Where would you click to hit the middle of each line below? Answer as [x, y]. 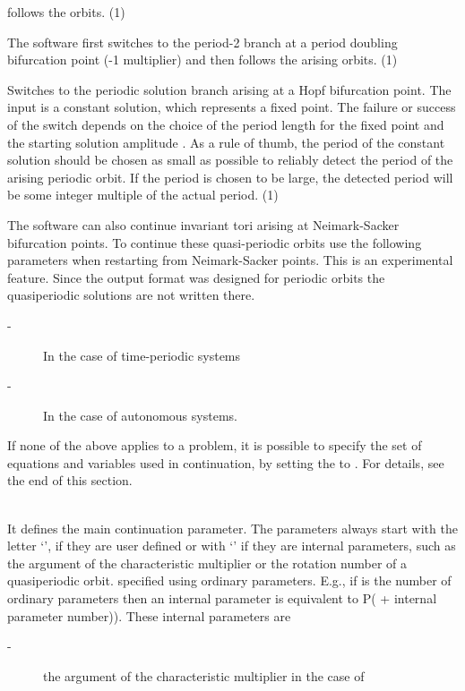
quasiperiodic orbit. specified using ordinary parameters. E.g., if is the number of [229, 580]
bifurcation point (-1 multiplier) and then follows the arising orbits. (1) [202, 60]
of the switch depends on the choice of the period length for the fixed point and [226, 124]
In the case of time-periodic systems [142, 355]
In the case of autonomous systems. [140, 415]
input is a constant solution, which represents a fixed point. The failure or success [232, 107]
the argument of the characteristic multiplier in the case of [204, 675]
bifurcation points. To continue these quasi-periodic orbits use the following [215, 242]
